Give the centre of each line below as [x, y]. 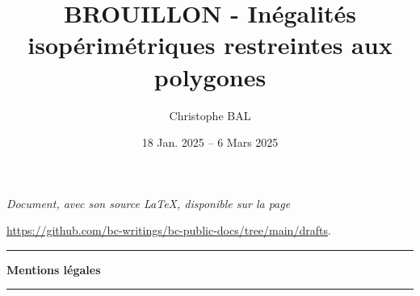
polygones [210, 76]
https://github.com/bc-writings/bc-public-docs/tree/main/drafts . [169, 230]
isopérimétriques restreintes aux [210, 45]
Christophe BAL [210, 115]
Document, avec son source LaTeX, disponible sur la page [149, 203]
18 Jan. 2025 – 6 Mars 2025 [210, 142]
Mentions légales [54, 269]
